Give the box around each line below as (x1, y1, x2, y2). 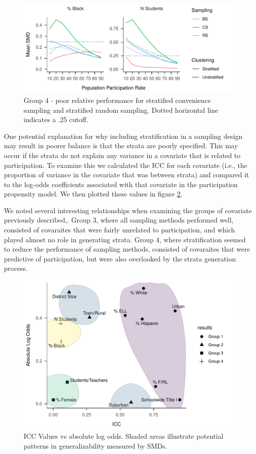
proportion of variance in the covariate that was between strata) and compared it (4, 169, 249, 180)
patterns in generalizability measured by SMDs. (24, 440, 167, 451)
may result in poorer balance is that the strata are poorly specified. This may (4, 140, 238, 151)
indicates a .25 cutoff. (24, 114, 89, 125)
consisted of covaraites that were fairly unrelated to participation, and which (4, 225, 235, 235)
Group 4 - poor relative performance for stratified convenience (24, 95, 211, 105)
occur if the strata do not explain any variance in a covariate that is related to (4, 150, 241, 160)
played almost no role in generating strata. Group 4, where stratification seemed (4, 234, 246, 244)
